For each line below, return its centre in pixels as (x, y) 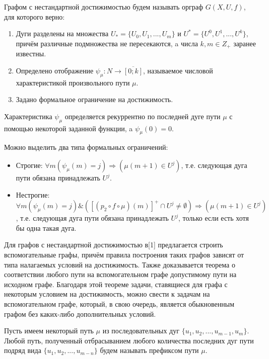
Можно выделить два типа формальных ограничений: (86, 147)
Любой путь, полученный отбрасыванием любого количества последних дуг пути (129, 340)
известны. (31, 54)
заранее (245, 43)
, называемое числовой (178, 70)
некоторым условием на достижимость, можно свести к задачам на (107, 294)
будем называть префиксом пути (149, 350)
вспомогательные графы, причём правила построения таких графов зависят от (124, 254)
